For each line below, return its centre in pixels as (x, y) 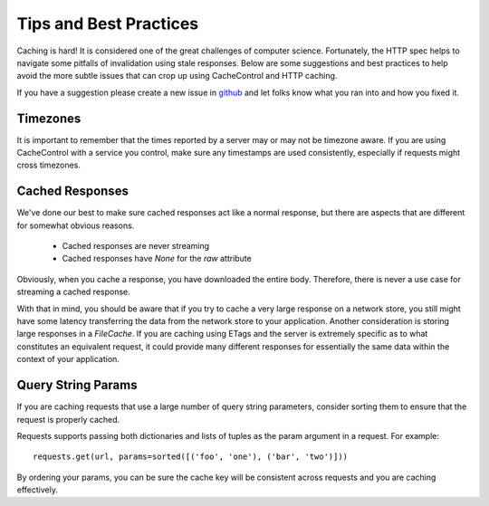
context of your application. (68, 359)
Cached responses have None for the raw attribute (157, 259)
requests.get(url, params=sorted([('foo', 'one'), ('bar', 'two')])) (191, 457)
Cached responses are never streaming (136, 246)
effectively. (38, 490)
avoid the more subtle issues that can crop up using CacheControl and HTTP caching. (177, 76)
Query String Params (77, 385)
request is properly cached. (68, 419)
